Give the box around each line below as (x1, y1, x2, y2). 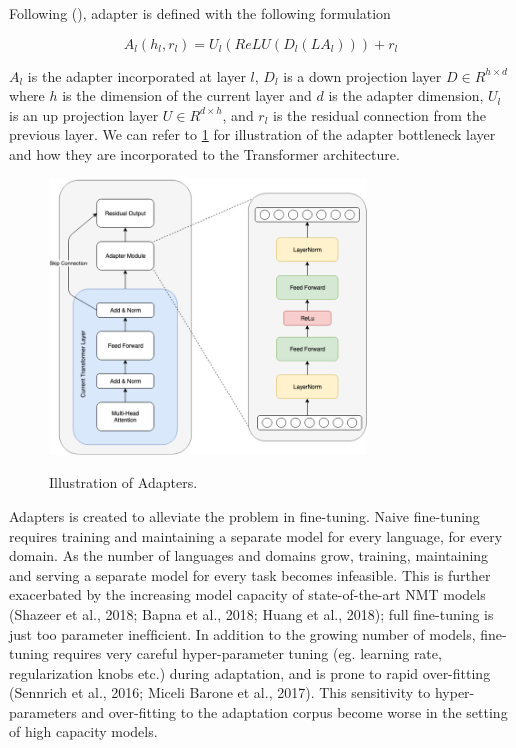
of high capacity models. (9, 721, 158, 742)
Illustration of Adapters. (49, 472, 198, 493)
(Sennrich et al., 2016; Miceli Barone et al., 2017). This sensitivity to (9, 682, 431, 703)
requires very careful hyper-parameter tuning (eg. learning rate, (53, 643, 442, 664)
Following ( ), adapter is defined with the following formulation (9, 3, 391, 23)
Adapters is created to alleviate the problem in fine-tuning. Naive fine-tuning (9, 505, 480, 526)
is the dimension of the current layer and (62, 85, 312, 106)
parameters (9, 701, 77, 722)
